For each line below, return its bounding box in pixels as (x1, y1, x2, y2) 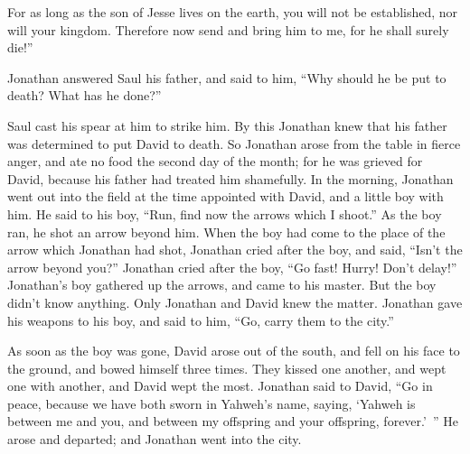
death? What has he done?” (7, 86, 162, 105)
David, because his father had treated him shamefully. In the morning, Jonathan (7, 169, 454, 188)
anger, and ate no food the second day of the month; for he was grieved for (7, 152, 423, 171)
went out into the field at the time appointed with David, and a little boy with (7, 187, 444, 206)
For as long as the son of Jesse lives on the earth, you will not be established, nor (7, 3, 458, 21)
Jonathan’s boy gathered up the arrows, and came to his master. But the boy (7, 275, 437, 294)
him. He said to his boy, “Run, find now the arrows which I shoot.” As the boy (7, 204, 442, 223)
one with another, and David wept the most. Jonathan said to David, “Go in (7, 376, 433, 395)
